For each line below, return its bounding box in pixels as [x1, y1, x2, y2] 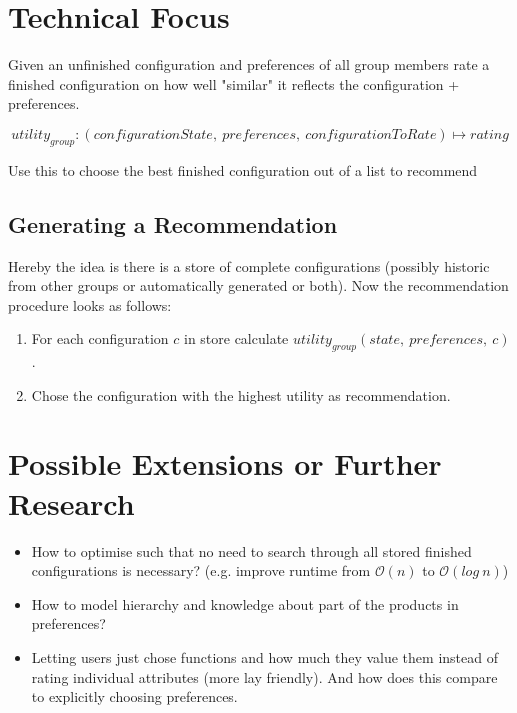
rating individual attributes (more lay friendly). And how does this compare [31, 666, 498, 687]
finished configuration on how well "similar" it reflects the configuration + [8, 73, 460, 94]
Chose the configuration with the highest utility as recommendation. [31, 384, 451, 405]
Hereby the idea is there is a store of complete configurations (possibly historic [8, 255, 490, 276]
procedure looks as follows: [8, 294, 172, 315]
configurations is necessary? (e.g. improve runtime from [31, 560, 371, 581]
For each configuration [31, 328, 169, 349]
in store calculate [183, 328, 289, 349]
